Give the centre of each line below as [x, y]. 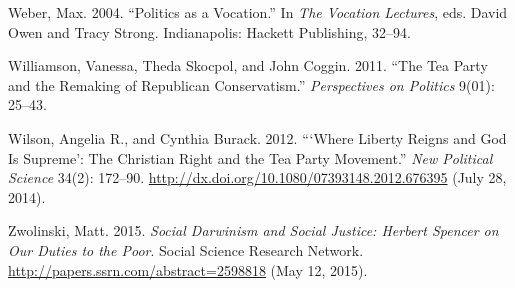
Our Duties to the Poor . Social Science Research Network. [186, 249]
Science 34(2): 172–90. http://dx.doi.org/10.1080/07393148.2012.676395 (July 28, [257, 177]
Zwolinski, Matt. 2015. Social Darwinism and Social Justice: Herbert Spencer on [253, 230]
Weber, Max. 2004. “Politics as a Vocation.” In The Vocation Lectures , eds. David [258, 12]
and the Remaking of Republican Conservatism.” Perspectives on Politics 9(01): [251, 84]
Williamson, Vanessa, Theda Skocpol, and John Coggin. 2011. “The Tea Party [248, 65]
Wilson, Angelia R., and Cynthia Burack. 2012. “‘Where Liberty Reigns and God [257, 137]
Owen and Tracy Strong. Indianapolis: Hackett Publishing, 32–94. [209, 31]
